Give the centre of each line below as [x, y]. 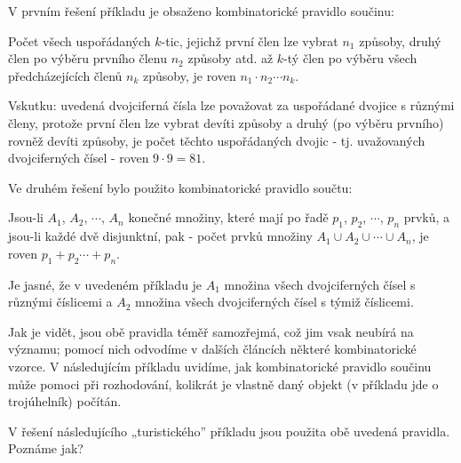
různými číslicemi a [60, 302]
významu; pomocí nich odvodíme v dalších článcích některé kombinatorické [212, 349]
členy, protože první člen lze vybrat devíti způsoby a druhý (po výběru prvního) [226, 122]
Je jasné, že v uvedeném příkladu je [105, 284]
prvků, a [427, 217]
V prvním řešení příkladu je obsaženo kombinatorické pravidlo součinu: [201, 11]
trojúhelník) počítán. [65, 401]
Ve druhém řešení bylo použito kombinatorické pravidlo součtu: [180, 187]
